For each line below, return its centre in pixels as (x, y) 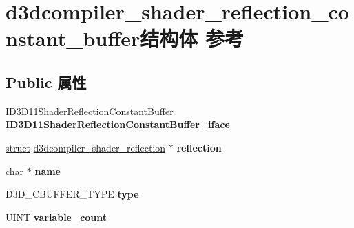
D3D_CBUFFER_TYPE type (72, 194)
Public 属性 (46, 82)
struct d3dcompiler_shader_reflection (86, 147)
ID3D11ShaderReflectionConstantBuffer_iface (118, 124)
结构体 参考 (192, 38)
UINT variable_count (56, 217)
